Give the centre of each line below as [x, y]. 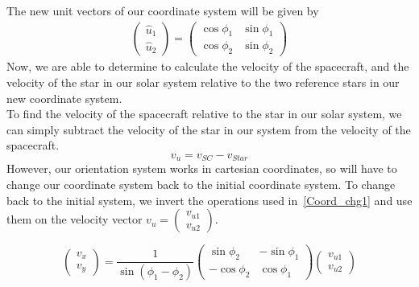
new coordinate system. [64, 98]
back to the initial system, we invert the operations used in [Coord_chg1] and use [209, 200]
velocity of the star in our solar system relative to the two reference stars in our [203, 82]
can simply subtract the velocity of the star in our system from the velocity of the [209, 129]
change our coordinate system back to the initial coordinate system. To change [201, 184]
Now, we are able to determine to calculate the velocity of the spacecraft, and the [208, 66]
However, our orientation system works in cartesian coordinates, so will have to [202, 168]
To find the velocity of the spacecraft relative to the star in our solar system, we [204, 114]
